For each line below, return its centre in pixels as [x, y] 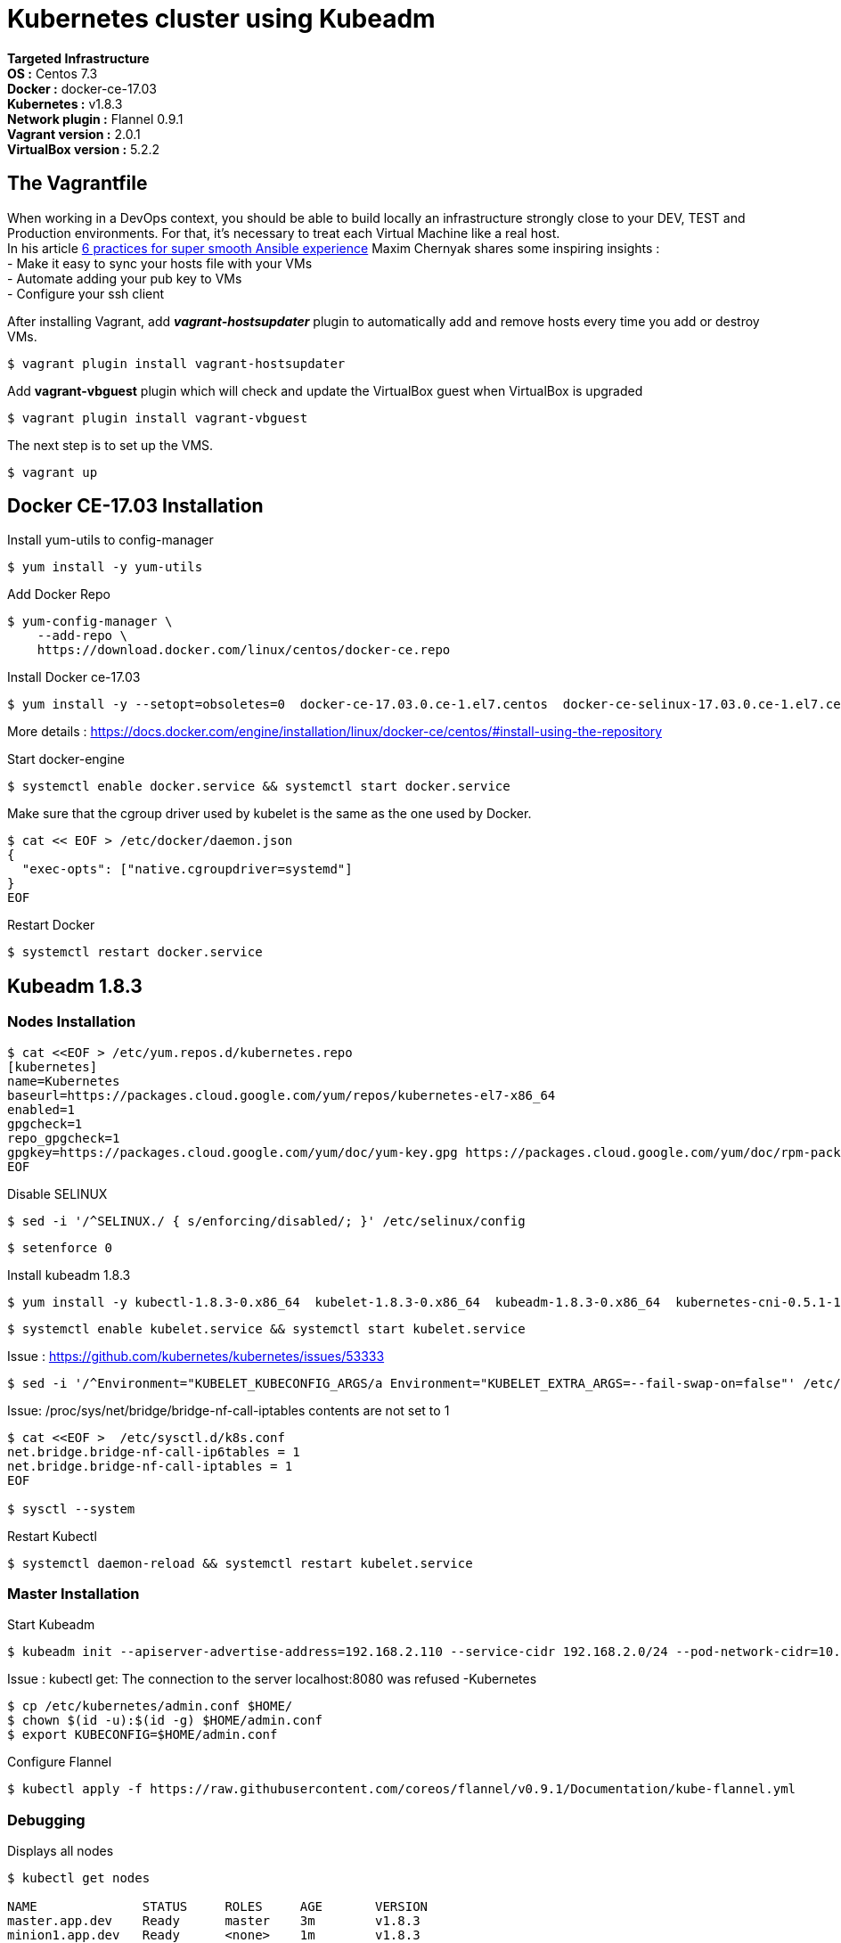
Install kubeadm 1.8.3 [69, 1275]
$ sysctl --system [71, 1508]
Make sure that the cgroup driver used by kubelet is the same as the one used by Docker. [269, 814]
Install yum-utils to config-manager [110, 540]
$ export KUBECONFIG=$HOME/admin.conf [143, 1735]
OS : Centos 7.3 [53, 73]
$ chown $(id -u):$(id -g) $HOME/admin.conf [165, 1721]
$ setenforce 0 [60, 1247]
